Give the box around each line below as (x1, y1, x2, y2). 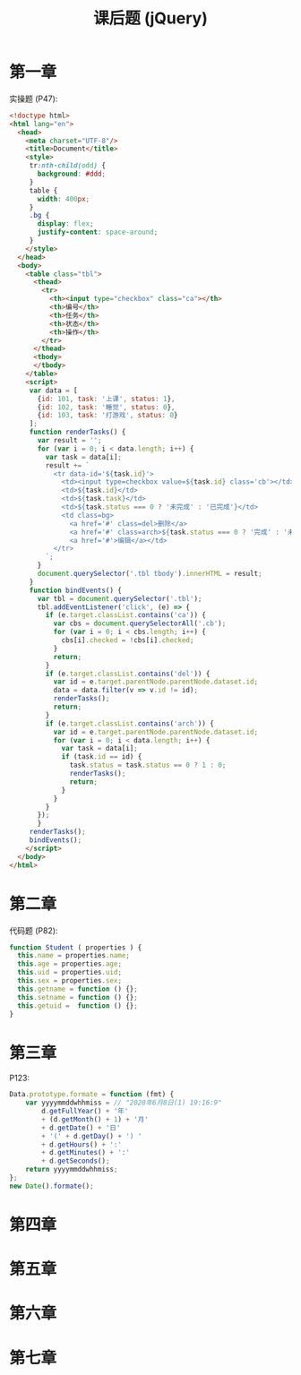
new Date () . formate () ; (9, 1182, 94, 1190)
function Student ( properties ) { (9, 942, 142, 952)
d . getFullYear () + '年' (41, 1107, 129, 1116)
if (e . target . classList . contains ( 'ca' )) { (45, 611, 206, 620)
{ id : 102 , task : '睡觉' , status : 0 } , (37, 402, 176, 412)
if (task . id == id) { (61, 752, 142, 761)
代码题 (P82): (9, 924, 58, 936)
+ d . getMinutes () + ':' (41, 1148, 130, 1157)
